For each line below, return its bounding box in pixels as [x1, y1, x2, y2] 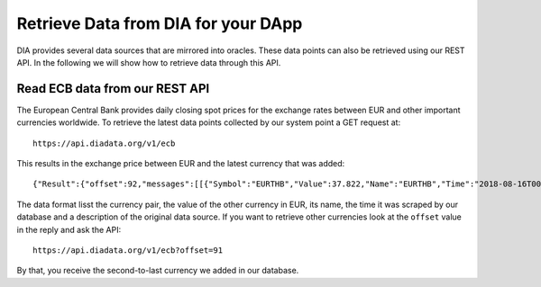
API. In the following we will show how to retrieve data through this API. [16, 57, 281, 67]
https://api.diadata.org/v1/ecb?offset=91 [32, 245, 224, 256]
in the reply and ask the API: [16, 224, 122, 235]
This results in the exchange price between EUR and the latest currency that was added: [16, 158, 345, 169]
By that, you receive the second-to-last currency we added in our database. [16, 265, 299, 276]
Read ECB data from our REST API [16, 81, 210, 96]
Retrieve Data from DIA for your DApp [16, 13, 303, 33]
